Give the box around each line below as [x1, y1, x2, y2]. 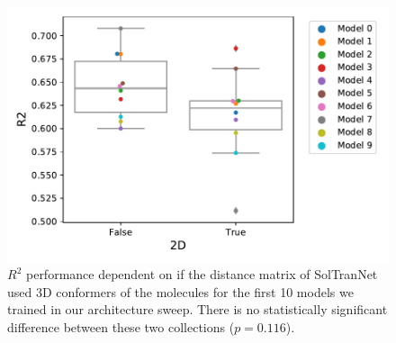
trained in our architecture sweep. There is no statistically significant [7, 300, 388, 319]
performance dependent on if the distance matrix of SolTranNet [25, 265, 378, 284]
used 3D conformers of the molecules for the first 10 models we [7, 282, 354, 301]
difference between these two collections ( [7, 318, 235, 337]
